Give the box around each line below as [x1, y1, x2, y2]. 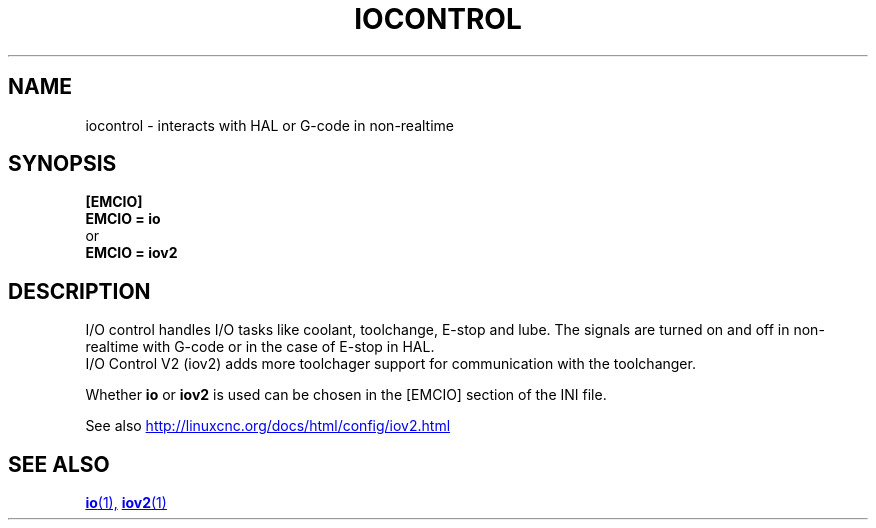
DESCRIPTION [8, 278, 151, 304]
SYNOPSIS [8, 151, 117, 177]
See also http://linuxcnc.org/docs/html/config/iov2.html [85, 417, 451, 435]
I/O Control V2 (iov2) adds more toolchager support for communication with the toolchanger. [85, 355, 696, 373]
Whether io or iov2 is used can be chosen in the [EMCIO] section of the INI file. [85, 386, 607, 404]
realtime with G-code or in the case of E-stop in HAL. [85, 338, 435, 356]
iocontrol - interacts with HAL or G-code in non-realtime [85, 116, 455, 134]
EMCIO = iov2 [85, 244, 178, 262]
